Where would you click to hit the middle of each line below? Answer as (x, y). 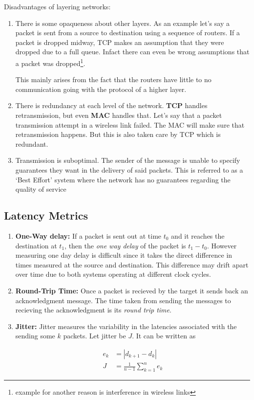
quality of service (41, 189)
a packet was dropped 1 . (50, 62)
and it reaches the (198, 235)
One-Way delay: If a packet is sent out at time (88, 235)
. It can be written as (164, 336)
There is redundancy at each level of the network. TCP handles (111, 105)
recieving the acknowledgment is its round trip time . (93, 310)
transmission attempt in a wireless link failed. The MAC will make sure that (130, 124)
